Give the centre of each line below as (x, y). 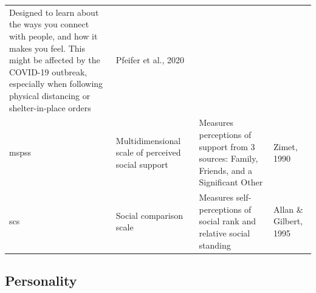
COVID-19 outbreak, (48, 71)
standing (215, 245)
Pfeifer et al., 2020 (150, 60)
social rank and (227, 221)
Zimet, (286, 146)
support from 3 (227, 146)
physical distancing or (50, 95)
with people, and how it (53, 36)
